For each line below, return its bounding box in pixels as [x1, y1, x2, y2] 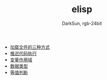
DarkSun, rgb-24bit [62, 20, 102, 26]
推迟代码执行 [10, 50, 37, 56]
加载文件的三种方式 [10, 44, 50, 50]
